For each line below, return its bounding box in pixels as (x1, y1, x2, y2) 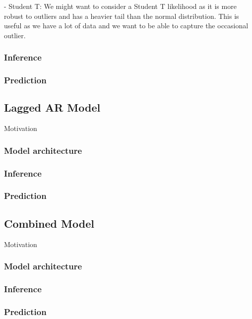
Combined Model (4, 215, 94, 231)
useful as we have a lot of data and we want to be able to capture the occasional (4, 20, 249, 31)
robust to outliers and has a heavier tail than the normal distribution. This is (4, 10, 239, 21)
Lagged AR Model (4, 100, 101, 115)
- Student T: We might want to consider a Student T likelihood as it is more (4, 1, 237, 11)
